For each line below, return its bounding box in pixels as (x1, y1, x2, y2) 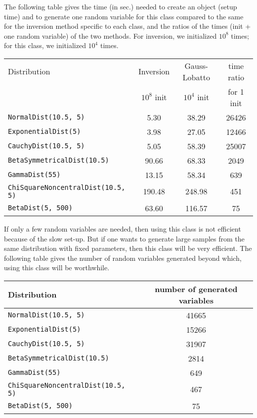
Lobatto (182, 71, 210, 83)
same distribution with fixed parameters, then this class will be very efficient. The (4, 243, 252, 253)
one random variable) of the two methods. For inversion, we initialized (4, 30, 217, 41)
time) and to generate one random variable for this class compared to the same (4, 11, 244, 21)
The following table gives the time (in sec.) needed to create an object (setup (4, 1, 237, 11)
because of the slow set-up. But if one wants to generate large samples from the (4, 233, 245, 243)
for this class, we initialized (4, 40, 86, 51)
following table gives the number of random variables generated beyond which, (4, 252, 242, 263)
